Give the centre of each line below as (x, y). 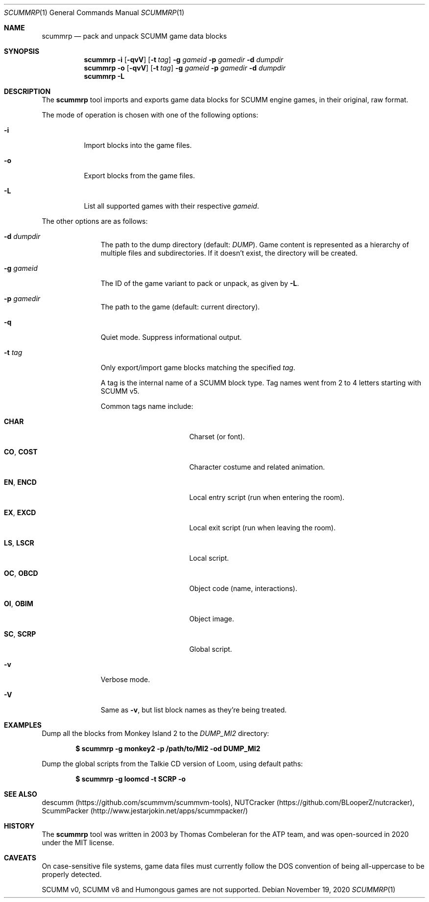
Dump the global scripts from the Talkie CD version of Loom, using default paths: (172, 764)
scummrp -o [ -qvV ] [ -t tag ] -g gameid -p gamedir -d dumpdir (185, 68)
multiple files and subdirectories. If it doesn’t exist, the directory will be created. (229, 253)
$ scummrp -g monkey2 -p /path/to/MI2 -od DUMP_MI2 (168, 748)
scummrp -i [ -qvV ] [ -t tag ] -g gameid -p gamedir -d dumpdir (184, 59)
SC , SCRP (20, 634)
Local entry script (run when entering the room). (267, 497)
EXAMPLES (23, 725)
